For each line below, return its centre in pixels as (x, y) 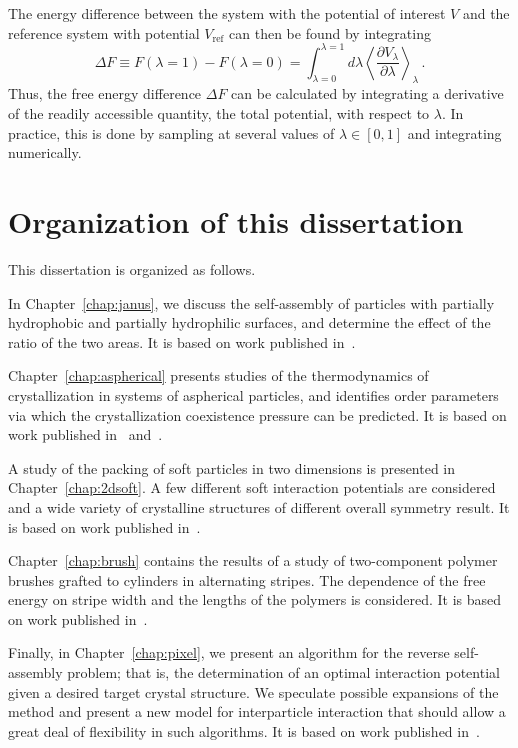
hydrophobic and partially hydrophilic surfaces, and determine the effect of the (249, 322)
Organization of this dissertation (236, 221)
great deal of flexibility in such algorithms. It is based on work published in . (244, 730)
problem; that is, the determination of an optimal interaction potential (283, 672)
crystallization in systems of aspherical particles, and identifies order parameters (253, 394)
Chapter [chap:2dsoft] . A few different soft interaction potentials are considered (252, 487)
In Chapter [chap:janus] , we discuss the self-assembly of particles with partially (251, 302)
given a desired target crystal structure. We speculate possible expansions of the (253, 691)
